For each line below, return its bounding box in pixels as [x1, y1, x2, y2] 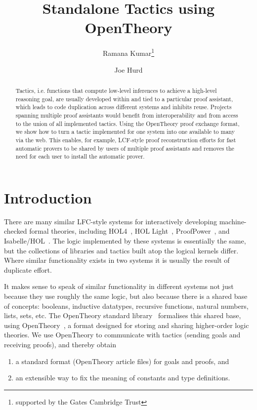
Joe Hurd [114, 64, 143, 75]
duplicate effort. [4, 264, 52, 275]
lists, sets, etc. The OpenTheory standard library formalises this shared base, [4, 310, 241, 321]
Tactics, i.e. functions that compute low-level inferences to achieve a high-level [15, 86, 217, 94]
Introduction [4, 187, 92, 207]
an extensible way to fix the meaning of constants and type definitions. [15, 372, 230, 383]
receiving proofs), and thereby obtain [4, 339, 116, 349]
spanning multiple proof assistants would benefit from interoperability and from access [15, 111, 238, 119]
